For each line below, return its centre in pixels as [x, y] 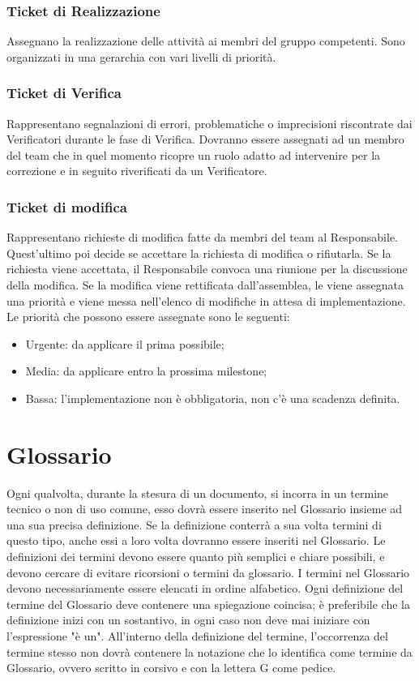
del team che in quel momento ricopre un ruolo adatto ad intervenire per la [194, 154]
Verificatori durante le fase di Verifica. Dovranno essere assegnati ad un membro [205, 139]
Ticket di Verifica [64, 93]
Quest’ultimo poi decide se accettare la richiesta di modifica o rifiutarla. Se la [199, 253]
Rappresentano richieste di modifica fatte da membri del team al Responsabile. [203, 237]
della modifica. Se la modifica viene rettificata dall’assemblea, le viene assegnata [205, 285]
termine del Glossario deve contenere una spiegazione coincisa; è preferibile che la [208, 604]
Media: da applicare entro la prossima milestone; [146, 371]
